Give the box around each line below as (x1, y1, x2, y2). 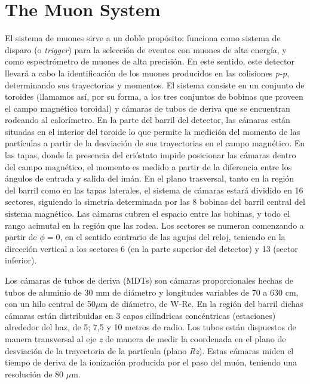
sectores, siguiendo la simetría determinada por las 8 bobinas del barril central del (5, 195, 305, 208)
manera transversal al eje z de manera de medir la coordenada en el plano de (5, 332, 286, 345)
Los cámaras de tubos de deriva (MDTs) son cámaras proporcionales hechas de (5, 274, 293, 286)
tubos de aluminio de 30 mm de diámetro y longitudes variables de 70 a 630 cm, (5, 285, 299, 298)
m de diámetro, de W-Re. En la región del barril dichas (100, 297, 303, 310)
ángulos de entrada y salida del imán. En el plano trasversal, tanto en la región (5, 172, 294, 185)
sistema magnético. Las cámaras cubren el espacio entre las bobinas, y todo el (5, 207, 290, 220)
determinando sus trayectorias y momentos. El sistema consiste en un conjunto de (5, 78, 305, 91)
